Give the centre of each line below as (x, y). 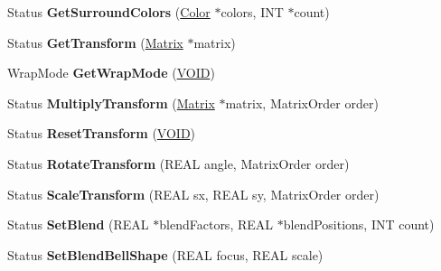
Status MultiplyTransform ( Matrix (111, 103)
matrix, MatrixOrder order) (302, 103)
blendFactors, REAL (216, 224)
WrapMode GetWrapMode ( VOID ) (111, 73)
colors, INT (252, 12)
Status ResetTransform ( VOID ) (102, 133)
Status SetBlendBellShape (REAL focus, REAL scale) (165, 254)
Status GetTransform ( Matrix (95, 42)
